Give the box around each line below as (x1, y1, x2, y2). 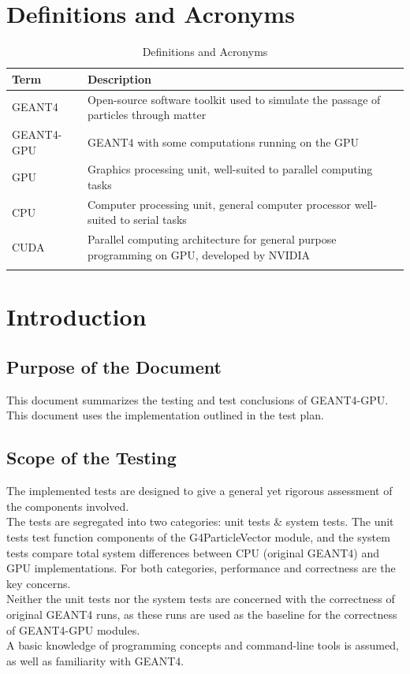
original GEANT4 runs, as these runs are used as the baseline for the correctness (6, 605, 397, 622)
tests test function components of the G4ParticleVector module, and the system (6, 529, 390, 545)
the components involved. (6, 497, 129, 514)
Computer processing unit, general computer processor (87, 195, 352, 212)
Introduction (6, 300, 147, 333)
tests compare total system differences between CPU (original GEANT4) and (6, 544, 380, 560)
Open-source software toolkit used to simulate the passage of (87, 91, 381, 107)
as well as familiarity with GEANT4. (6, 652, 184, 668)
